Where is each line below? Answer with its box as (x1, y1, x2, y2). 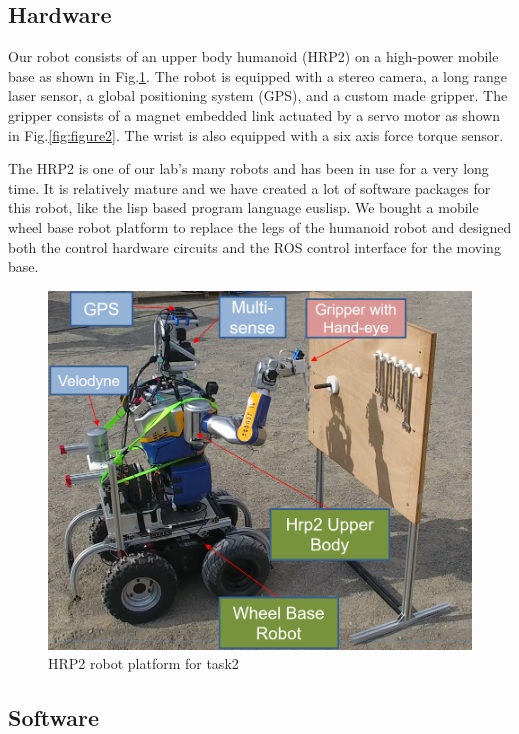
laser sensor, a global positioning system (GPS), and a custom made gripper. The (8, 85, 508, 106)
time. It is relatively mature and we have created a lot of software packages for (8, 177, 491, 198)
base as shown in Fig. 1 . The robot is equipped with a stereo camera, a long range (8, 65, 507, 86)
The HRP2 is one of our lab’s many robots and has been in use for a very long (8, 158, 489, 179)
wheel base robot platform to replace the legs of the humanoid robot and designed (8, 216, 512, 237)
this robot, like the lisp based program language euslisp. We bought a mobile (8, 197, 479, 218)
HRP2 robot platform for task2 (48, 653, 239, 674)
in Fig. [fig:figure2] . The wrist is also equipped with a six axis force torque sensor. (8, 124, 504, 145)
